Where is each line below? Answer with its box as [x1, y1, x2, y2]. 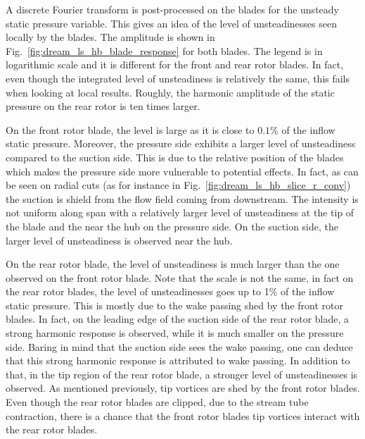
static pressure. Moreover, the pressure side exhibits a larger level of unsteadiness [6, 136, 356, 151]
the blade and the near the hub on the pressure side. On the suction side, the [6, 218, 339, 233]
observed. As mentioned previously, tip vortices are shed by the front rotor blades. [6, 381, 360, 395]
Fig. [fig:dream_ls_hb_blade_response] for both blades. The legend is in [6, 43, 323, 58]
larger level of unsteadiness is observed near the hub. [6, 233, 233, 247]
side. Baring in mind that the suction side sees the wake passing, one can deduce [6, 339, 353, 354]
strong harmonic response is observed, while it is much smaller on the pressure [6, 326, 344, 340]
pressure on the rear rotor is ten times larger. [6, 99, 200, 113]
